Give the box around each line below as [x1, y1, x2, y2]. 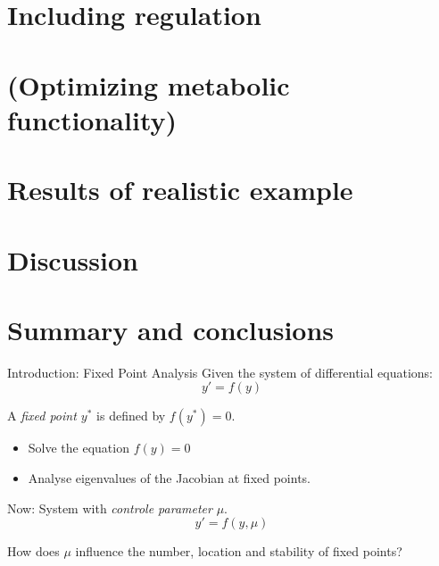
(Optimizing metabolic [7, 66, 290, 103]
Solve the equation [28, 438, 129, 457]
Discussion [7, 241, 138, 278]
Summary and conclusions [7, 311, 335, 347]
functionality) [7, 101, 178, 137]
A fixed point [7, 406, 77, 425]
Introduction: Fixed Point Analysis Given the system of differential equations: [7, 362, 433, 381]
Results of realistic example [7, 171, 353, 208]
